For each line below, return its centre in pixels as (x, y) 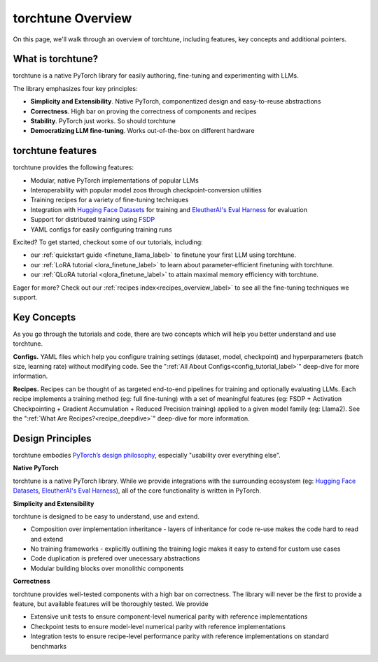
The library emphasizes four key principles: (75, 88)
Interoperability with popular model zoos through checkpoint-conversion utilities (146, 190)
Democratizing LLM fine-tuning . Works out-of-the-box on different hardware (142, 131)
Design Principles (52, 438)
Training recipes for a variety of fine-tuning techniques (110, 200)
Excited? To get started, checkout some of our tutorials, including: (108, 242)
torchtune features (55, 151)
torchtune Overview (72, 18)
